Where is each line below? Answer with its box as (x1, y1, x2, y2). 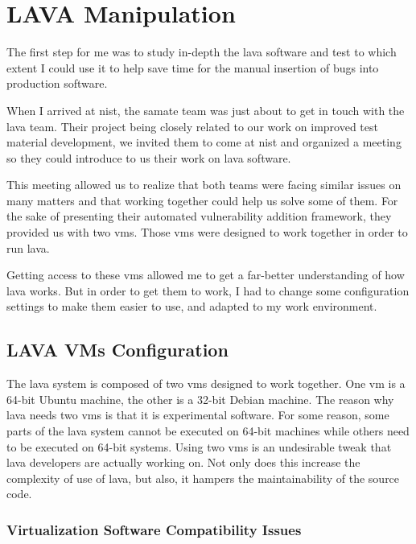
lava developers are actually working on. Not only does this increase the (6, 454, 360, 471)
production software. (6, 75, 108, 92)
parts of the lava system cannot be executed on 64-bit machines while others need (6, 422, 410, 439)
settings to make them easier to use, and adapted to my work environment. (6, 298, 377, 315)
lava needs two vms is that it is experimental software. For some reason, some (6, 406, 389, 423)
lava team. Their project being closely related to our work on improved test (6, 117, 378, 134)
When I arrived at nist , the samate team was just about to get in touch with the (6, 101, 405, 118)
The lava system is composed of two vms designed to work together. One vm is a (6, 375, 406, 392)
